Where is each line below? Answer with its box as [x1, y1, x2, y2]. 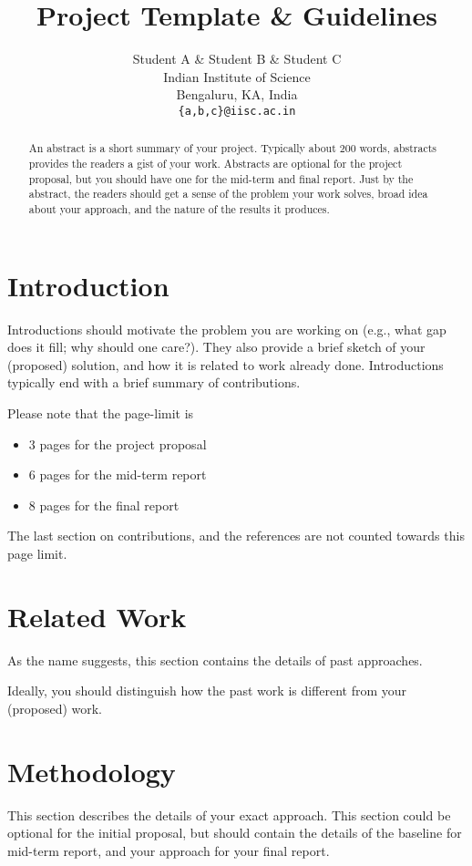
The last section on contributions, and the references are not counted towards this [7, 526, 465, 545]
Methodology [7, 752, 176, 789]
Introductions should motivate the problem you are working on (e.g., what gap [7, 319, 446, 338]
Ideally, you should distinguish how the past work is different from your [7, 681, 407, 700]
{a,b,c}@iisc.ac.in [178, 104, 296, 118]
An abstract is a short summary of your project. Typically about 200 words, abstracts [28, 140, 437, 156]
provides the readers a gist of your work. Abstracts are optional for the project [28, 156, 403, 171]
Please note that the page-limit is [7, 403, 194, 422]
